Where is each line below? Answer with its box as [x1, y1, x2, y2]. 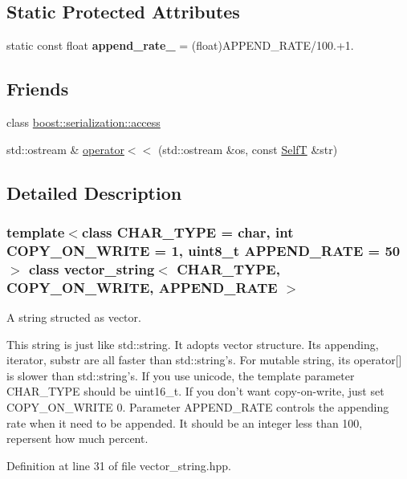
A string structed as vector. [6, 308, 141, 325]
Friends [6, 76, 69, 101]
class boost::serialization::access [6, 114, 161, 130]
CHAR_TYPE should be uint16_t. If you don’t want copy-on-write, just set [6, 383, 385, 400]
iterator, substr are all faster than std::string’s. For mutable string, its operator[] [6, 351, 402, 368]
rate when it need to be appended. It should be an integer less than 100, [6, 414, 363, 431]
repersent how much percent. [6, 430, 149, 447]
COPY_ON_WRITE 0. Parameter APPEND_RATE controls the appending [6, 398, 389, 415]
